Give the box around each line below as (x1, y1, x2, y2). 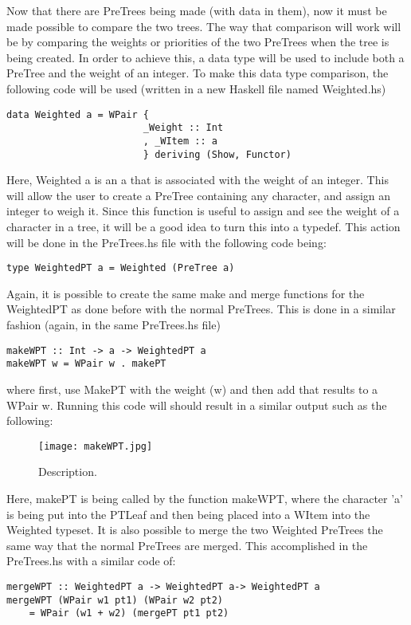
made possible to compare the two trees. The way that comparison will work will (6, 18, 401, 34)
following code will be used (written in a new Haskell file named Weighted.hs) (6, 80, 386, 96)
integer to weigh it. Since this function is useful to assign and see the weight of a (6, 202, 400, 219)
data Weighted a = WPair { (6, 108, 149, 120)
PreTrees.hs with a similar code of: (6, 552, 176, 569)
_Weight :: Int (143, 122, 224, 134)
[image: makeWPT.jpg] (38, 440, 153, 452)
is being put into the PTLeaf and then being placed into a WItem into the (6, 505, 370, 522)
